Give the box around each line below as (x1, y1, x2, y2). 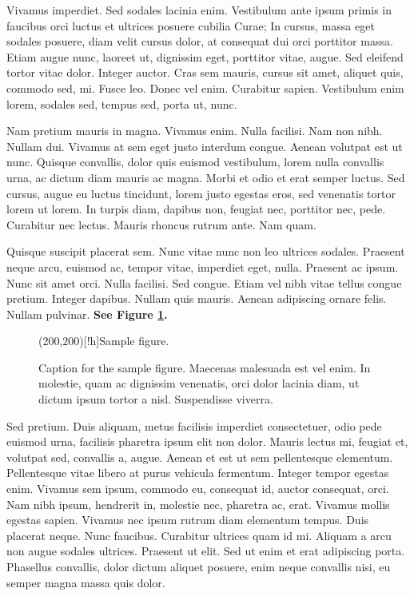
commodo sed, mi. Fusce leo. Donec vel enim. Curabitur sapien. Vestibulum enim (6, 79, 404, 96)
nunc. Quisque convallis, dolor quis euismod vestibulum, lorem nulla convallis (6, 153, 384, 170)
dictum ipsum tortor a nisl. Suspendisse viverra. (38, 391, 273, 407)
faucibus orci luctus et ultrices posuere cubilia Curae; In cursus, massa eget (6, 17, 375, 34)
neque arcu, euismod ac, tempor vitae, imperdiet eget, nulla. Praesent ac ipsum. (6, 258, 399, 275)
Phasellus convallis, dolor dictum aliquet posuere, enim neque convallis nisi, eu (6, 558, 391, 574)
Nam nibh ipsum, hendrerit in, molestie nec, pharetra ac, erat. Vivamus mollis (6, 495, 390, 512)
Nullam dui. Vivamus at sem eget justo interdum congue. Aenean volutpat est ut (6, 137, 403, 154)
